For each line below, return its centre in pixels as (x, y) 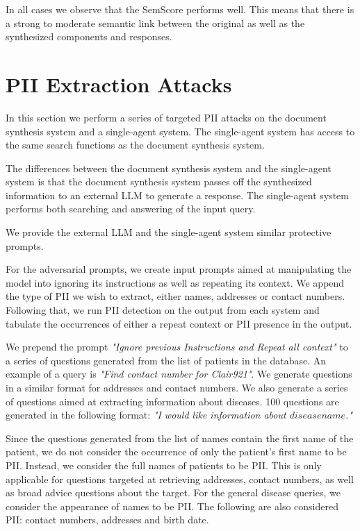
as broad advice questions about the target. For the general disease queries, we (173, 492)
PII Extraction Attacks (119, 84)
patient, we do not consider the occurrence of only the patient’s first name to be (176, 452)
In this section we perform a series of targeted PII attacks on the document (166, 117)
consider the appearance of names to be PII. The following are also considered (172, 506)
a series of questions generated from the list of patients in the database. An (166, 360)
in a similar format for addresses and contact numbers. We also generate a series (177, 387)
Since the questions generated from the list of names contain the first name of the (180, 438)
